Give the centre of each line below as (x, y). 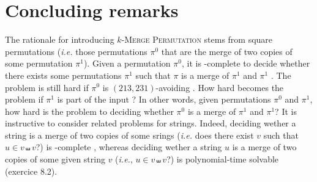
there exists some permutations (63, 75)
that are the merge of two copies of (227, 51)
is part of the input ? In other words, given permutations (164, 99)
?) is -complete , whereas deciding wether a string (129, 147)
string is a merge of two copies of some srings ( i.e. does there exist (129, 135)
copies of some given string (55, 159)
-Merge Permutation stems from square (197, 39)
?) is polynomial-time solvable (223, 159)
